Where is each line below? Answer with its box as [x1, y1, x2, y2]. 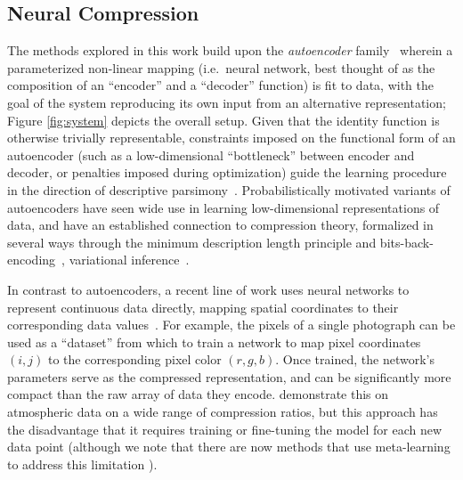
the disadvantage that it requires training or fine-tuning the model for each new [7, 419, 443, 438]
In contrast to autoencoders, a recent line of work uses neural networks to [7, 280, 410, 298]
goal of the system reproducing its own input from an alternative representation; [7, 93, 446, 111]
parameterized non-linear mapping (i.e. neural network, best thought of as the [7, 58, 435, 77]
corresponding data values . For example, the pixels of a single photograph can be [7, 315, 456, 334]
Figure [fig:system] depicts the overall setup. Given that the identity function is [7, 110, 440, 129]
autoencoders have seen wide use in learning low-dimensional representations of [7, 198, 440, 216]
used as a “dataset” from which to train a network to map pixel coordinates [7, 332, 421, 351]
